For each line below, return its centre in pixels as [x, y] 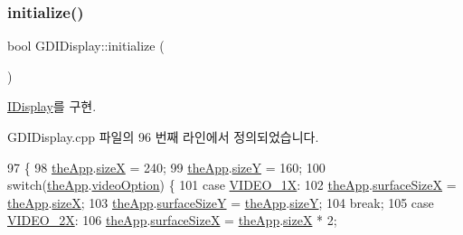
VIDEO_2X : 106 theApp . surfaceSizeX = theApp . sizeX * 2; [172, 220]
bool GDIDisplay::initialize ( [86, 46]
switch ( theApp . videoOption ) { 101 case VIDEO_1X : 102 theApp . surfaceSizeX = [232, 185]
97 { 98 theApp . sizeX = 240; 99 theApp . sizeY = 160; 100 [166, 167]
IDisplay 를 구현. [52, 106]
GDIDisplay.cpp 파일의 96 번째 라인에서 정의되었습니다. [163, 136]
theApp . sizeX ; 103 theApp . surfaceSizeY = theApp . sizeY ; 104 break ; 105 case [221, 202]
